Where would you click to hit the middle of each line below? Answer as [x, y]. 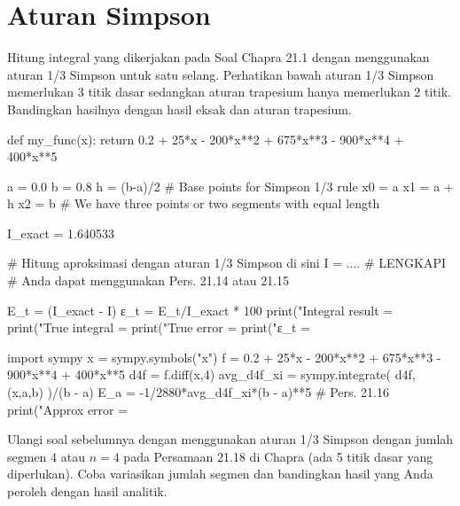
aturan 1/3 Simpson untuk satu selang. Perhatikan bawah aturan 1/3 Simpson [221, 74]
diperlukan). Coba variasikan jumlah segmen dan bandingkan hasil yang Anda [220, 474]
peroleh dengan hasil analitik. [87, 491]
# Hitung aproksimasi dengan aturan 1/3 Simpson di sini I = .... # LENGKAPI [226, 263]
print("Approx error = [68, 409]
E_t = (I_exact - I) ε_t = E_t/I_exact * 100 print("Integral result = [200, 310]
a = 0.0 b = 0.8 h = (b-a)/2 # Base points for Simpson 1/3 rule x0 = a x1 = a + [230, 186]
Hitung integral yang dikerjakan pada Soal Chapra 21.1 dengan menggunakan [218, 57]
